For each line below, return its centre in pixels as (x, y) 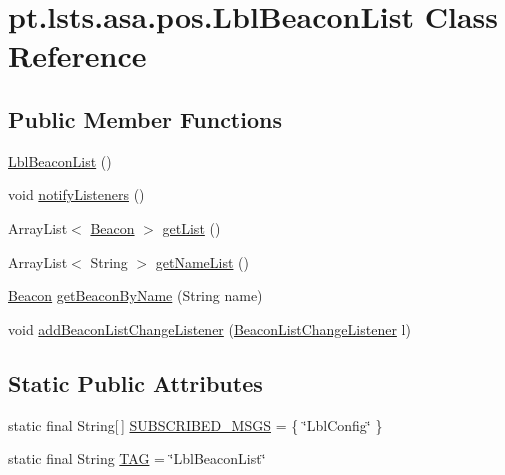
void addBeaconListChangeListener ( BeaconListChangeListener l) (209, 328)
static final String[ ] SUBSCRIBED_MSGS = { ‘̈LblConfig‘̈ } (195, 424)
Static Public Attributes (135, 382)
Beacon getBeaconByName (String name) (135, 295)
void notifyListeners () (76, 194)
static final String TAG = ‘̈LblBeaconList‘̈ (137, 458)
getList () (191, 227)
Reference (77, 55)
